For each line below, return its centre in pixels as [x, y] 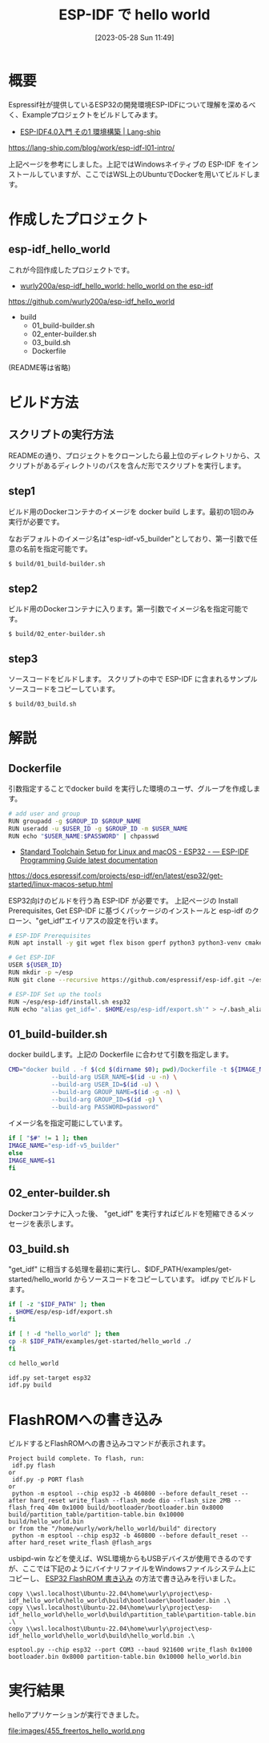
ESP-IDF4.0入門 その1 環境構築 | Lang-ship [90, 131]
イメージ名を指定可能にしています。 [67, 1123]
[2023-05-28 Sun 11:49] [134, 37]
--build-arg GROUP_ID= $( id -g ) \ [106, 1099]
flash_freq [26, 1508]
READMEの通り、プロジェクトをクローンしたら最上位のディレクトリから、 [131, 455]
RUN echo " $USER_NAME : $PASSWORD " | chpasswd [84, 836]
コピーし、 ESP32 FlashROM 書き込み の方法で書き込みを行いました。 [124, 1579]
